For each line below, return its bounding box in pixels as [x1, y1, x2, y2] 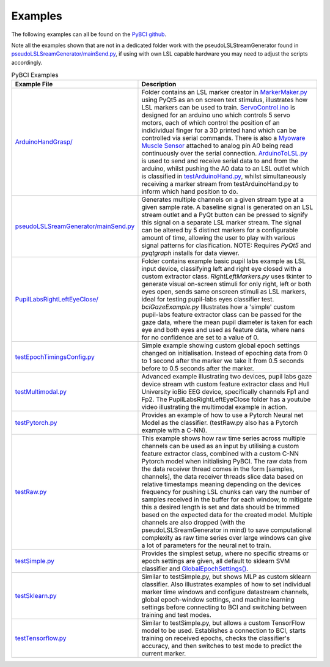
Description [141, 80, 177, 89]
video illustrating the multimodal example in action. [141, 403, 288, 411]
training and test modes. [141, 611, 212, 619]
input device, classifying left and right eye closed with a [141, 265, 302, 273]
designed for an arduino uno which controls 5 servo [141, 111, 290, 119]
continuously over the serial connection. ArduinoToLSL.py [141, 149, 308, 158]
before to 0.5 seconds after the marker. [141, 364, 254, 373]
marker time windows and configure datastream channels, [141, 588, 309, 596]
